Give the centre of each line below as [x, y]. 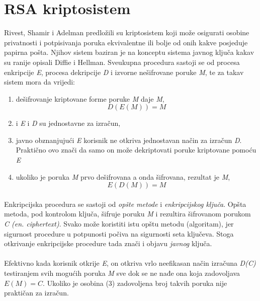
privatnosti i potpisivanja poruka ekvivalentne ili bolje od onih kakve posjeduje [126, 42]
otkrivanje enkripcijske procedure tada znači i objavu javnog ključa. [108, 243]
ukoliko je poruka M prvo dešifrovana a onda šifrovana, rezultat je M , [123, 176]
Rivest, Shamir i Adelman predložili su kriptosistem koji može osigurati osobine [127, 32]
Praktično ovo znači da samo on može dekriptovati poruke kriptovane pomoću [136, 150]
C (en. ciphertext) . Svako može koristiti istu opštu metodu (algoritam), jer [119, 224]
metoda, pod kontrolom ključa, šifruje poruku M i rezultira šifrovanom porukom [127, 214]
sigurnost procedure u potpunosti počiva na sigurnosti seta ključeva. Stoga [119, 233]
